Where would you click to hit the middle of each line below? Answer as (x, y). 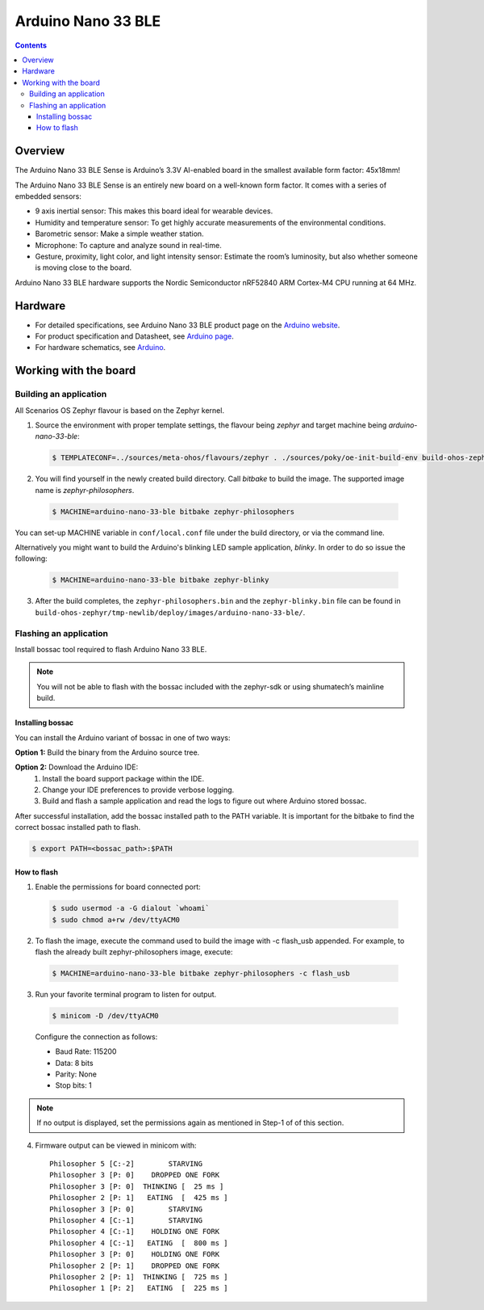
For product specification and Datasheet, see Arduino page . (134, 336)
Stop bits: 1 (73, 1085)
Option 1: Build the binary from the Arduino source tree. (107, 752)
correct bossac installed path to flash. (78, 828)
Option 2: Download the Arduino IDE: (77, 767)
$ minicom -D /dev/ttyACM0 (105, 1015)
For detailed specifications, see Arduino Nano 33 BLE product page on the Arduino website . (188, 325)
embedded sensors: (48, 196)
